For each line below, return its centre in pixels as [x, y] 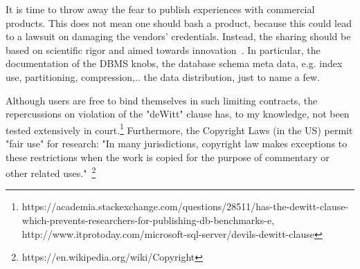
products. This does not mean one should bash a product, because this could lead [179, 22]
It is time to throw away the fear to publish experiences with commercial [160, 9]
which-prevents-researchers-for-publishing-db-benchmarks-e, [148, 220]
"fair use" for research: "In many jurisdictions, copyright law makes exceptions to [177, 143]
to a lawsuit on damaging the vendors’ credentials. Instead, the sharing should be [178, 36]
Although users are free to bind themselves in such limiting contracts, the [162, 100]
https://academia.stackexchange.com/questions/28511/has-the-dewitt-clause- [185, 206]
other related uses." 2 [51, 172]
